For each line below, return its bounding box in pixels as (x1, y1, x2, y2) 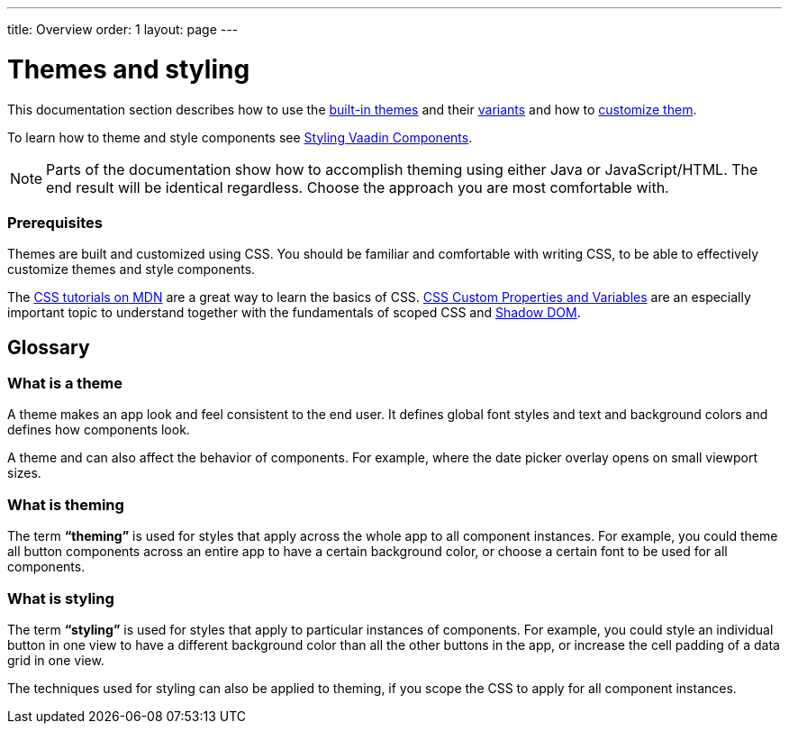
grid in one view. (7, 652, 104, 668)
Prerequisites (7, 213, 103, 232)
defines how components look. (7, 422, 190, 438)
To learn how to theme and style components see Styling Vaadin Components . (7, 129, 473, 145)
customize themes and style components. (7, 261, 256, 278)
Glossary (7, 335, 90, 359)
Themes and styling (7, 53, 250, 85)
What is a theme (7, 374, 122, 393)
